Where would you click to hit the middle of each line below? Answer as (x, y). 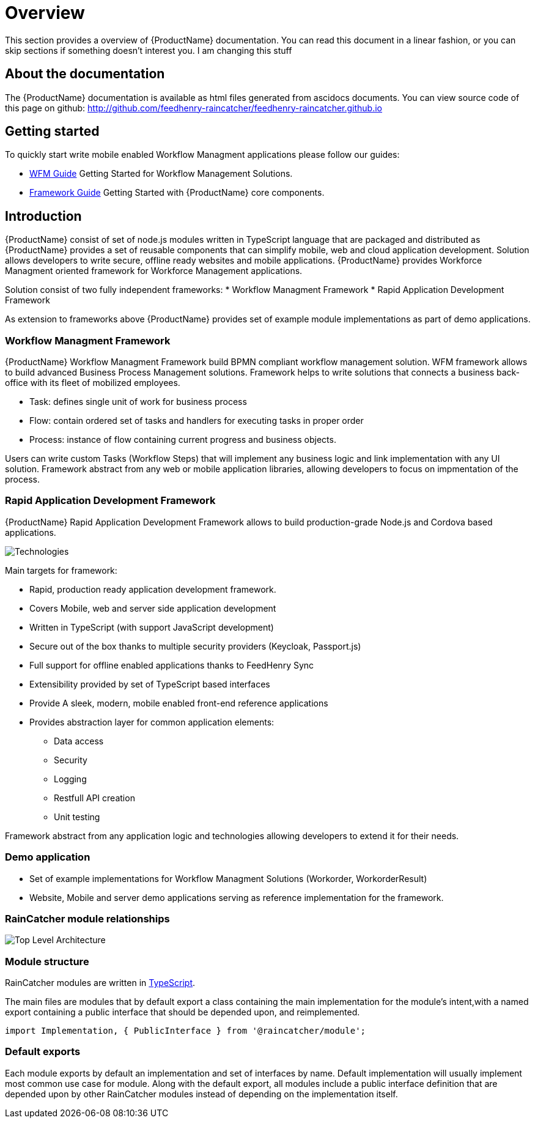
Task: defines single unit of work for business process (138, 402)
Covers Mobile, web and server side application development (153, 608)
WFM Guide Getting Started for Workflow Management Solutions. (161, 174)
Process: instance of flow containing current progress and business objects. (183, 440)
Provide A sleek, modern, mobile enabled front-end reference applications (179, 703)
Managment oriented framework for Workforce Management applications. (154, 271)
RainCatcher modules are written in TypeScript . (100, 983)
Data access (79, 741)
